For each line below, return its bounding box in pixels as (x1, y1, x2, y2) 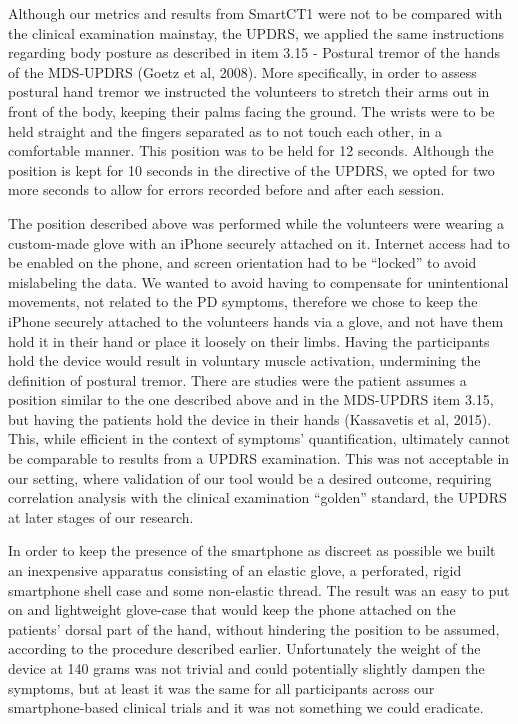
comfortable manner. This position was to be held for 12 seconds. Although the (8, 140, 494, 161)
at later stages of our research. (8, 506, 194, 527)
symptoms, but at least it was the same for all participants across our (8, 677, 435, 698)
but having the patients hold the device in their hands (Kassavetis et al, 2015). (8, 408, 492, 429)
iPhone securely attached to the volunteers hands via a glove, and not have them (8, 310, 504, 331)
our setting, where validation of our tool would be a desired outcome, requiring (8, 467, 492, 488)
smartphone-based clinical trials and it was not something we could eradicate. (8, 697, 484, 718)
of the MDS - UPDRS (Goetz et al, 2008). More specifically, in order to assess (8, 61, 477, 82)
